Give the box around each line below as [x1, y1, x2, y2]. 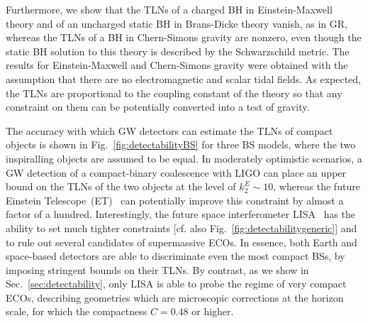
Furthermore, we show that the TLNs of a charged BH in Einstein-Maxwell [6, 2, 333, 16]
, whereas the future [273, 179, 360, 194]
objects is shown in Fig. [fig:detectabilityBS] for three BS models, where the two [6, 137, 356, 152]
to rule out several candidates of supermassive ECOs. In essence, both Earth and [6, 234, 357, 249]
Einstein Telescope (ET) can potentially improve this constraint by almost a [6, 192, 344, 207]
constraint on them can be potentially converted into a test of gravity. [6, 99, 310, 114]
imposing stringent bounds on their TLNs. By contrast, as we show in [6, 262, 309, 277]
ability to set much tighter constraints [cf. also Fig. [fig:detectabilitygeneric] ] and [6, 220, 357, 235]
